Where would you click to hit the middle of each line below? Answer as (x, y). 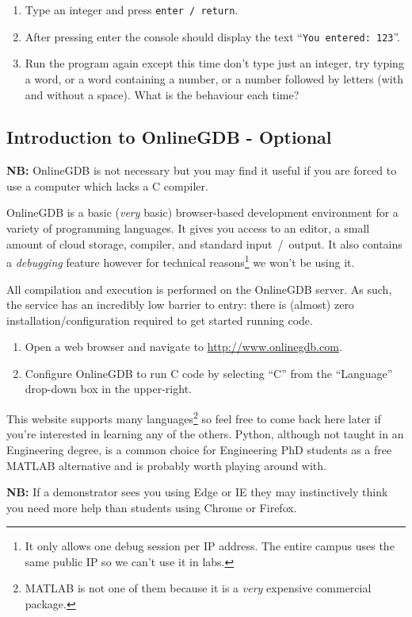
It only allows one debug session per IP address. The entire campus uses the (210, 546)
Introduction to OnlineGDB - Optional (169, 137)
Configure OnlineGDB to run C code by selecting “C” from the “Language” (209, 373)
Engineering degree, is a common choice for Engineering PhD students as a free (199, 449)
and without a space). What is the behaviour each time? (162, 94)
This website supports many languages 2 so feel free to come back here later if (194, 417)
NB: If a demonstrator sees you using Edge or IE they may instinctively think (197, 492)
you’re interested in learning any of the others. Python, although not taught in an (205, 434)
